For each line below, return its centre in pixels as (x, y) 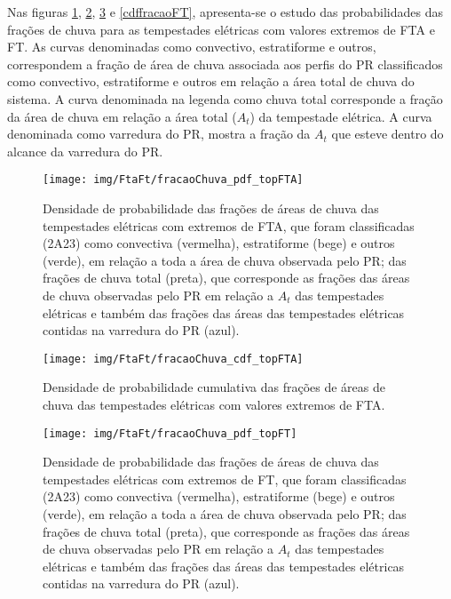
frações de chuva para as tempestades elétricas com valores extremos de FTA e (221, 29)
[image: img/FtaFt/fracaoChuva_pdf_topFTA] (173, 180)
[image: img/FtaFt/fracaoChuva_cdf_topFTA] (173, 359)
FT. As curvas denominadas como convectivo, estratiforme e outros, (192, 47)
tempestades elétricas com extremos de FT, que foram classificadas (225, 479)
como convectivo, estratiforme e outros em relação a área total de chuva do (211, 81)
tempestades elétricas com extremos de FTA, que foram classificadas (229, 225)
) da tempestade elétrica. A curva (341, 116)
